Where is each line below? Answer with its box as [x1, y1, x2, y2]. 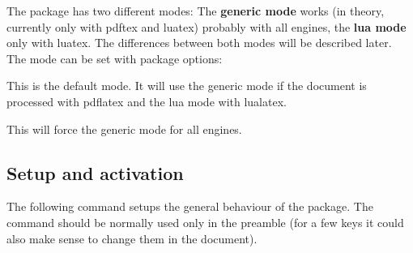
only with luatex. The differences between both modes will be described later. [6, 34, 392, 51]
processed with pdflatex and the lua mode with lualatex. [6, 92, 287, 109]
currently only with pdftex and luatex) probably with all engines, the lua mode [6, 18, 407, 35]
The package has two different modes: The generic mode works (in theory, [6, 2, 385, 19]
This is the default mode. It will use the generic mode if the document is [6, 77, 367, 94]
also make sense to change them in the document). [6, 229, 258, 247]
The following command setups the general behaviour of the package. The [6, 198, 373, 215]
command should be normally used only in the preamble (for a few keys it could [6, 213, 404, 230]
